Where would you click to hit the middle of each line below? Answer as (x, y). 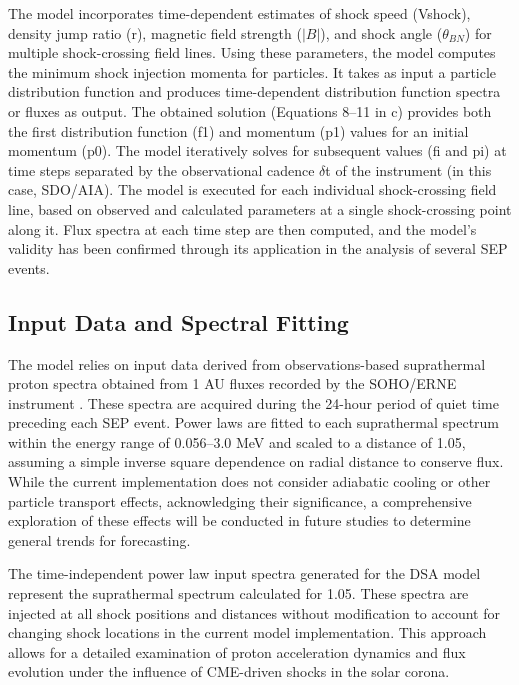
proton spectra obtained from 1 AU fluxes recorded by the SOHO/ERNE (232, 383)
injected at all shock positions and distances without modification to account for (254, 612)
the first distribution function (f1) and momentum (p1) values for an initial (238, 130)
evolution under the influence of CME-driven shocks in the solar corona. (229, 671)
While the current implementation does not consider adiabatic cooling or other (249, 481)
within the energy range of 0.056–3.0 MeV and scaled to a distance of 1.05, (237, 441)
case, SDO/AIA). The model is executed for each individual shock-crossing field (252, 189)
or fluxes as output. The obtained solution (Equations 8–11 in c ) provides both (250, 110)
